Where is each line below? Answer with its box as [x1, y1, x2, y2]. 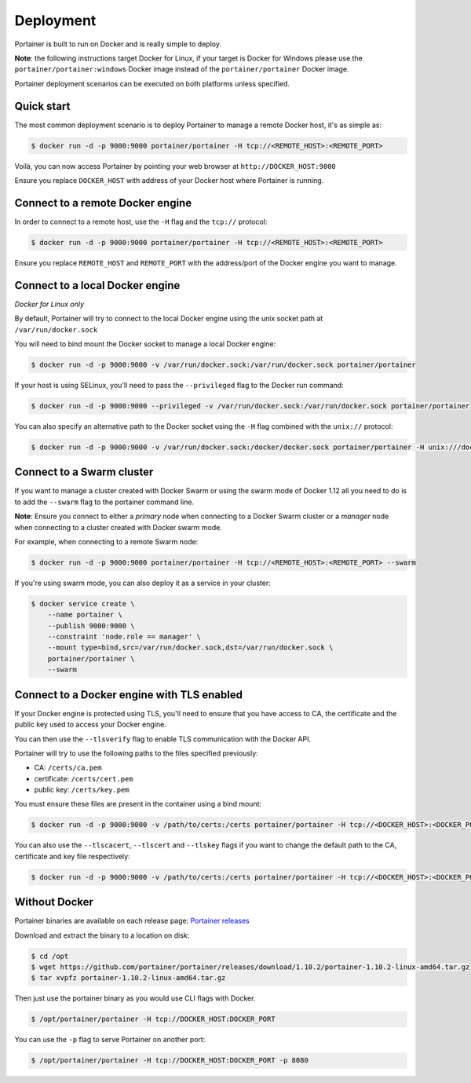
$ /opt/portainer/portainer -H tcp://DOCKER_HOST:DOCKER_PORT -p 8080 [31, 1056, 309, 1065]
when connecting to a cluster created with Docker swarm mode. [14, 522, 223, 532]
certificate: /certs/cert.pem [34, 774, 133, 783]
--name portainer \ [47, 610, 123, 620]
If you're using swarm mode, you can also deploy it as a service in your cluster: [14, 578, 271, 587]
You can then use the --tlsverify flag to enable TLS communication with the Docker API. [14, 734, 312, 744]
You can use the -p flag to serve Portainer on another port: [14, 1035, 206, 1045]
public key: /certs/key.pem [34, 785, 130, 795]
